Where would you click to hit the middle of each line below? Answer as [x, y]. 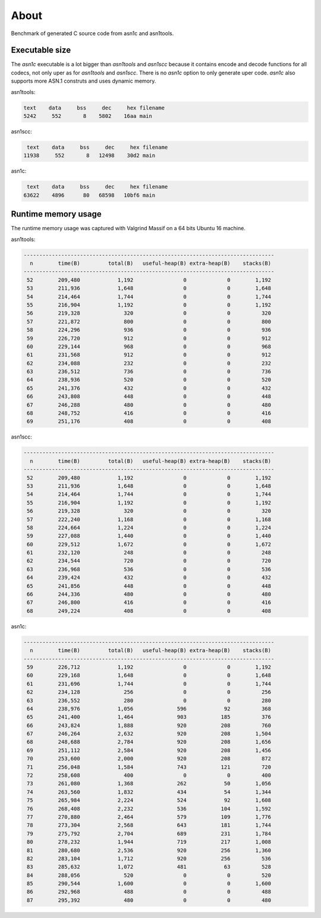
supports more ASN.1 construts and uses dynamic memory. [84, 81]
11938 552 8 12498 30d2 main [89, 156]
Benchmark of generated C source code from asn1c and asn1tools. [92, 33]
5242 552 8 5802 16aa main [88, 116]
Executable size [41, 50]
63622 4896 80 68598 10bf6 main [89, 195]
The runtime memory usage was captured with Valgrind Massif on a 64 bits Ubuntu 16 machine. [128, 228]
